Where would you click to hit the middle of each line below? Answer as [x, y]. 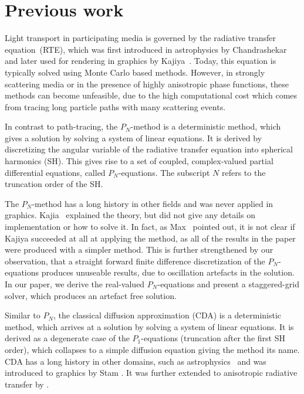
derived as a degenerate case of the [67, 338]
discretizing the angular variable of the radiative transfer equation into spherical [149, 149]
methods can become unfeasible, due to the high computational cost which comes [151, 95]
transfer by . [27, 384]
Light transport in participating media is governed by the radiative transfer [140, 38]
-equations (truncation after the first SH [213, 338]
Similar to [23, 315]
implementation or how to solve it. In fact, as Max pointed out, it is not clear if [150, 227]
